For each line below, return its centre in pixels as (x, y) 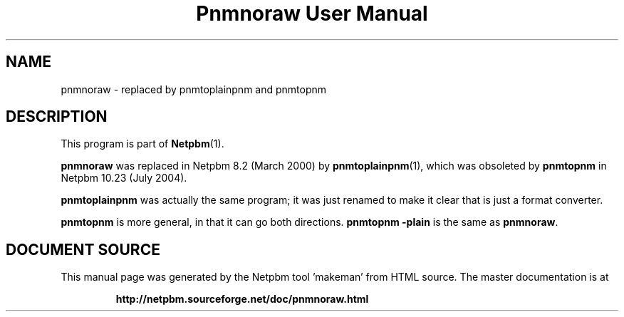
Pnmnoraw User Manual (312, 14)
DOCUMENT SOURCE (83, 249)
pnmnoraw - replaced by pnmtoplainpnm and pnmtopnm (194, 89)
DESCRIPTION (57, 117)
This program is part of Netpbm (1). (142, 144)
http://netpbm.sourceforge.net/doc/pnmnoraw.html (242, 299)
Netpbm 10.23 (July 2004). (124, 178)
